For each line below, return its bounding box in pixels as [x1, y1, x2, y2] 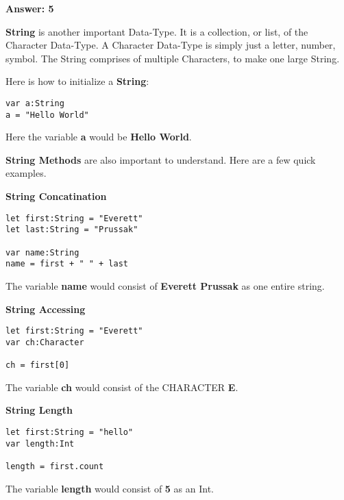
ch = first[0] [5, 360, 70, 371]
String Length [5, 403, 73, 417]
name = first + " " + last [5, 259, 128, 269]
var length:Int [5, 438, 75, 449]
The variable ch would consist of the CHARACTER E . [5, 379, 238, 394]
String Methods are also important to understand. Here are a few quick [5, 152, 316, 166]
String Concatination [5, 189, 107, 203]
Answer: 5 [5, 1, 54, 15]
